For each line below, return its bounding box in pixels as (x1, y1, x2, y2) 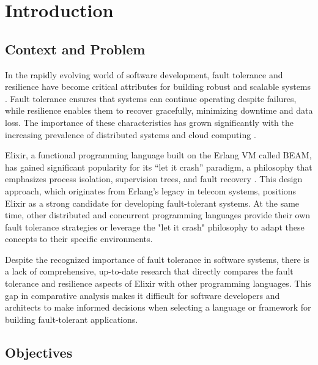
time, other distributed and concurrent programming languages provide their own (5, 208, 311, 221)
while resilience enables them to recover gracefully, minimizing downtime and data (5, 104, 313, 117)
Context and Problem (5, 39, 146, 58)
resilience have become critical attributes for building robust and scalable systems (5, 80, 311, 93)
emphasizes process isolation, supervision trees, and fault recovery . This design (5, 172, 303, 185)
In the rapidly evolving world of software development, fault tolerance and (5, 68, 283, 81)
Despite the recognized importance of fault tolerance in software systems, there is (5, 253, 309, 265)
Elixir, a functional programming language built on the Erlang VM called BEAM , (5, 149, 312, 161)
